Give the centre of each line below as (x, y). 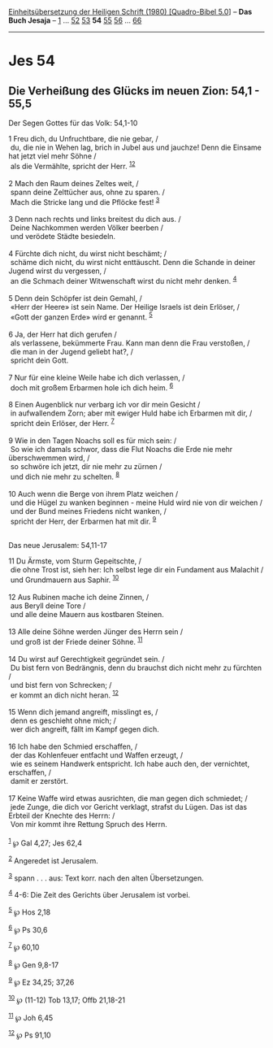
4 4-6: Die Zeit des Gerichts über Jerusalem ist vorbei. (100, 894)
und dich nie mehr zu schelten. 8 (65, 476)
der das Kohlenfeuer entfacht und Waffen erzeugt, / (97, 755)
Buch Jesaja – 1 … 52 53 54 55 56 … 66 (75, 20)
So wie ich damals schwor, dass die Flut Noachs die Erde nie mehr (121, 449)
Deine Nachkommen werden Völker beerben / (87, 228)
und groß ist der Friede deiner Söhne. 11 (76, 641)
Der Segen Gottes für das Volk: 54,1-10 (73, 123)
